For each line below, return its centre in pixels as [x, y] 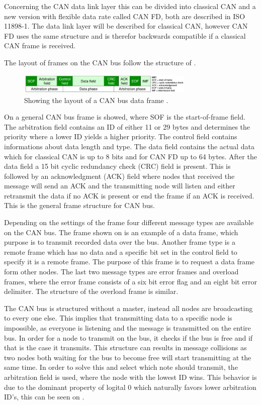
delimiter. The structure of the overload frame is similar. [91, 291]
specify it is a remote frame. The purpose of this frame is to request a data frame [129, 262]
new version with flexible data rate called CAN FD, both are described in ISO [125, 16]
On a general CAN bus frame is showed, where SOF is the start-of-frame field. [125, 117]
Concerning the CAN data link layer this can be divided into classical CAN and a [130, 6]
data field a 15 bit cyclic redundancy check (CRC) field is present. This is [117, 166]
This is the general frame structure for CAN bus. [79, 205]
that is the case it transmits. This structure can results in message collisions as [125, 347]
